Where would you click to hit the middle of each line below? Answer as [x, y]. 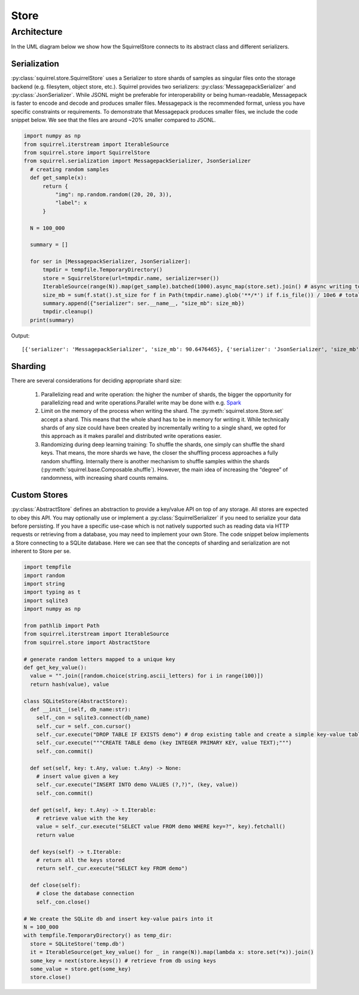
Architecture [37, 32]
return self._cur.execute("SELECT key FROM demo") [112, 868]
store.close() [51, 977]
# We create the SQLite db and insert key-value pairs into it [118, 919]
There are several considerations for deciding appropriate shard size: [96, 381]
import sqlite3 [46, 600]
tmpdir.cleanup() [68, 312]
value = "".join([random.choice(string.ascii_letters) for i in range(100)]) [147, 676]
